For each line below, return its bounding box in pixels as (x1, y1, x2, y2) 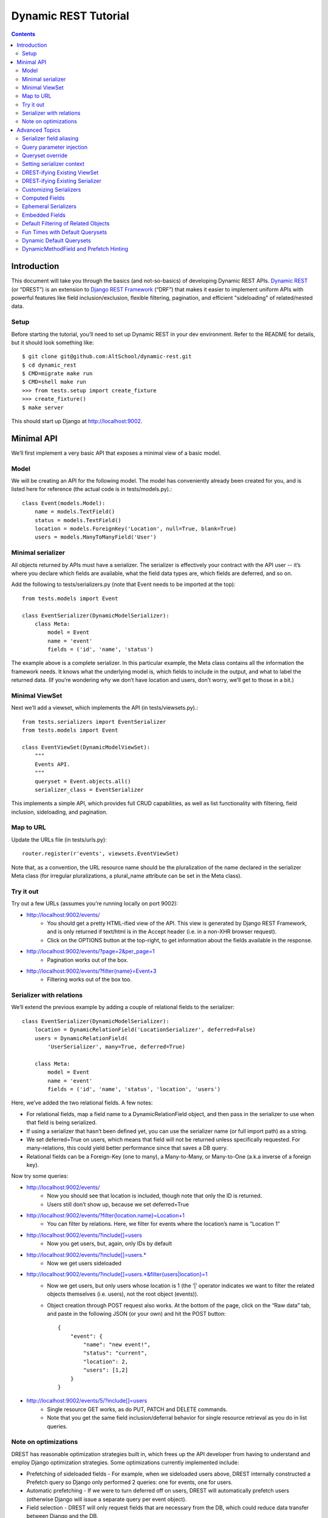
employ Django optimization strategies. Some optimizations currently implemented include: (11, 1459, 239, 1466)
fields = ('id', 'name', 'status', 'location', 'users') (47, 1086, 221, 1092)
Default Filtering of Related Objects (22, 220, 110, 227)
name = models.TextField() (34, 508, 115, 516)
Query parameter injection (22, 143, 88, 151)
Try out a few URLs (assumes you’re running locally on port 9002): (11, 900, 179, 907)
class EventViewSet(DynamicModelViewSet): (22, 744, 151, 750)
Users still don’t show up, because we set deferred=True (47, 1200, 190, 1208)
